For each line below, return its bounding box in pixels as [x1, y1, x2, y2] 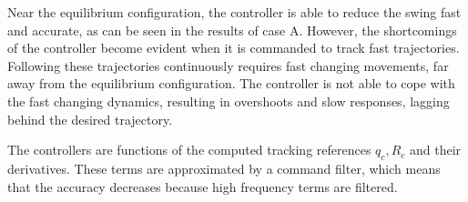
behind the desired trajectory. [7, 109, 173, 128]
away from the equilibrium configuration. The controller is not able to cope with [7, 74, 455, 93]
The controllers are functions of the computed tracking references [7, 140, 371, 159]
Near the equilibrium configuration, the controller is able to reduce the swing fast [7, 3, 462, 21]
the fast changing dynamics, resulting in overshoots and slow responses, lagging [7, 91, 450, 110]
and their [409, 140, 462, 159]
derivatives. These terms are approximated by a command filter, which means [7, 158, 441, 177]
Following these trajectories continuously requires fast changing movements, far [7, 56, 449, 75]
